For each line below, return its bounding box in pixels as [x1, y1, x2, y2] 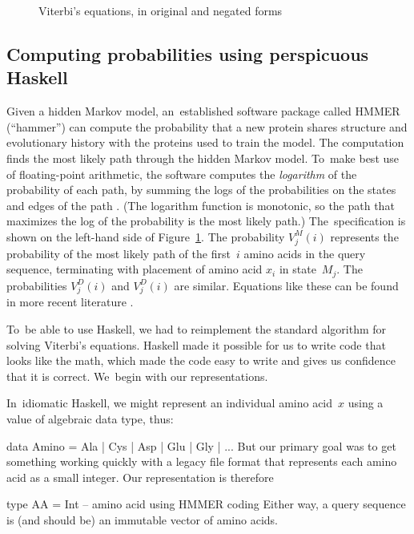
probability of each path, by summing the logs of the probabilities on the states [6, 181, 396, 198]
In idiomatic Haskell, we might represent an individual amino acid [6, 394, 333, 411]
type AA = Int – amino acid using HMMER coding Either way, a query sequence [6, 496, 406, 512]
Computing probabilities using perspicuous [6, 41, 369, 66]
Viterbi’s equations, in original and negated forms [38, 2, 283, 18]
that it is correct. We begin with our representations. [6, 367, 268, 384]
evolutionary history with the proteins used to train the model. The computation [6, 134, 404, 151]
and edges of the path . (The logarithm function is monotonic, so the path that [6, 196, 395, 213]
